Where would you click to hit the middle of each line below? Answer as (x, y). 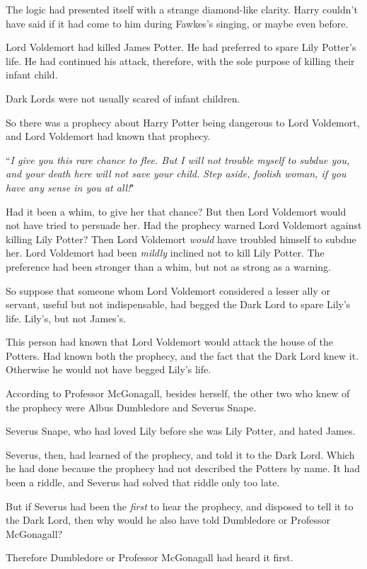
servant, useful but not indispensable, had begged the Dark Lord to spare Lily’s (178, 304)
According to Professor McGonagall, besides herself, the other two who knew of (178, 393)
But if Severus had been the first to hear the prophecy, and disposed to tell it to (180, 506)
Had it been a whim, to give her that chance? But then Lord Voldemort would (176, 211)
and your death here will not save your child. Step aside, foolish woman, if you (176, 174)
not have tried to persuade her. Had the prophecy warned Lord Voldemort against (184, 225)
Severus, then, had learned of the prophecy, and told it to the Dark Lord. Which (180, 454)
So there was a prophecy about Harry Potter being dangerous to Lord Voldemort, (183, 122)
